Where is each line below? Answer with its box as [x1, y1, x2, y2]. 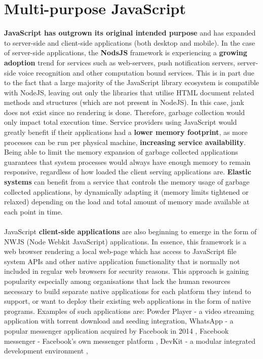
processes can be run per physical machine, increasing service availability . [4, 136, 246, 147]
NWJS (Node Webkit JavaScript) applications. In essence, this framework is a [4, 236, 247, 246]
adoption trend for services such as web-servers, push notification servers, [4, 57, 235, 67]
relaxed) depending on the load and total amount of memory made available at [4, 196, 250, 207]
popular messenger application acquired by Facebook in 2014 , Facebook [4, 325, 229, 336]
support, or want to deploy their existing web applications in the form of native [4, 296, 251, 306]
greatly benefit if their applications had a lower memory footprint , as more [4, 127, 248, 137]
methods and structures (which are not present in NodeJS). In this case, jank [4, 97, 244, 107]
